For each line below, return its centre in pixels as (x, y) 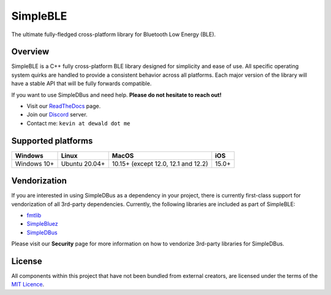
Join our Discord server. (57, 115)
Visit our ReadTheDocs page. (64, 106)
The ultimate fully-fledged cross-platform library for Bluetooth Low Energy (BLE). (113, 34)
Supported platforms (52, 141)
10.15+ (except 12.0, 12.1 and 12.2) (160, 164)
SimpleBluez (42, 224)
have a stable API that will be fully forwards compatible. (82, 83)
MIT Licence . (28, 285)
